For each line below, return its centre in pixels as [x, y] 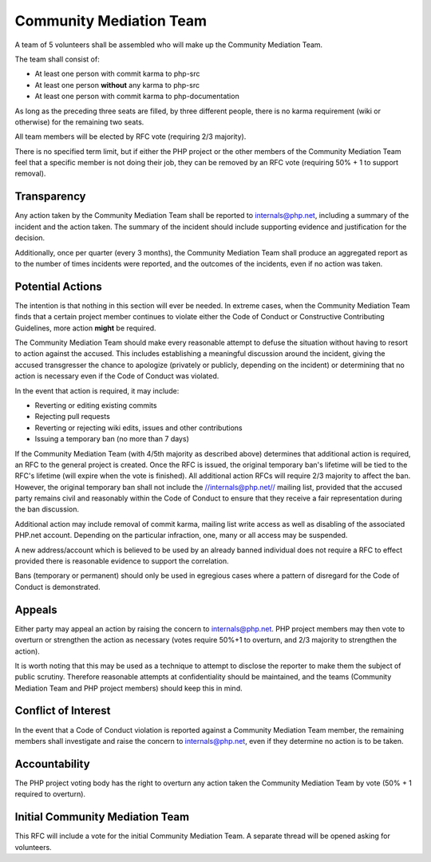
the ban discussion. [47, 509]
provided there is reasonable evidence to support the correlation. [122, 561]
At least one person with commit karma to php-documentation [137, 97]
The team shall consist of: [57, 59]
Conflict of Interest [63, 711]
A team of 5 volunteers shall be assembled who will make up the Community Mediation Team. [169, 45]
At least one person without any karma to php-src [117, 85]
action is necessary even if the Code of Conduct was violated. [117, 376]
